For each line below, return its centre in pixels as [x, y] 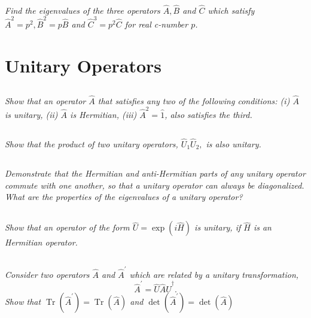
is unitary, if [218, 227]
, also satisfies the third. [208, 114]
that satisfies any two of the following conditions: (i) [194, 100]
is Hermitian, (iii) [103, 114]
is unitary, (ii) [31, 114]
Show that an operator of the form [67, 227]
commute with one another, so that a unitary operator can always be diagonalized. [155, 185]
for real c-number [156, 24]
